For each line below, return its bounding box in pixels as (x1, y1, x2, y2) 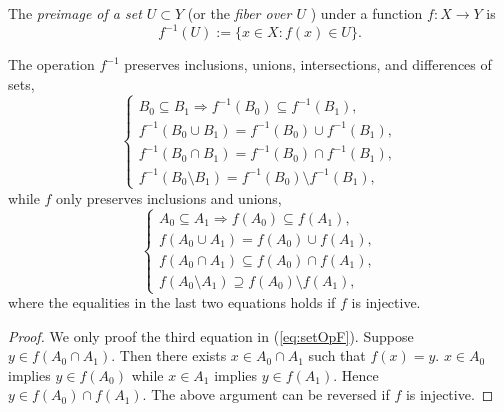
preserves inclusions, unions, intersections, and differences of (124, 54, 492, 75)
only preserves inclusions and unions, (56, 187, 282, 208)
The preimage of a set (8, 3, 142, 23)
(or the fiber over (187, 3, 292, 23)
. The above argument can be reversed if (142, 384, 390, 405)
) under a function (310, 3, 423, 23)
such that (308, 345, 366, 366)
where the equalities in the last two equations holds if (8, 292, 336, 313)
